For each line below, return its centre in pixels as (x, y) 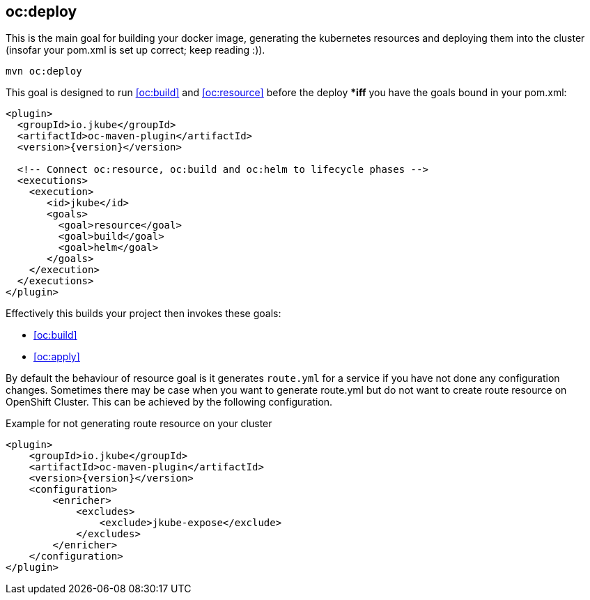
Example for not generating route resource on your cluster (139, 424)
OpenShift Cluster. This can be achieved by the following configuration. (169, 402)
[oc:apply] (57, 357)
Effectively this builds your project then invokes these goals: (143, 314)
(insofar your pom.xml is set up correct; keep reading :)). (135, 50)
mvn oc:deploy (44, 71)
